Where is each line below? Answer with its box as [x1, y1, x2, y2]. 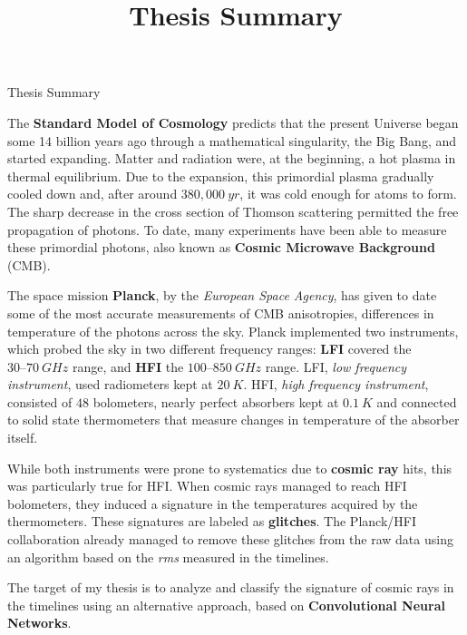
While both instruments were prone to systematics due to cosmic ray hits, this [7, 458, 452, 477]
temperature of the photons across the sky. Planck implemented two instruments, [7, 321, 459, 340]
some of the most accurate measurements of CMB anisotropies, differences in [7, 303, 434, 322]
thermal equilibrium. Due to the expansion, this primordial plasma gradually [7, 166, 434, 185]
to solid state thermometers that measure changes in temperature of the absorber [7, 410, 460, 429]
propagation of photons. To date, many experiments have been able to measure [7, 220, 447, 239]
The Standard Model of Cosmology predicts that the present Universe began [7, 112, 459, 132]
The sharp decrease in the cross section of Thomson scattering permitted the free [7, 201, 459, 220]
